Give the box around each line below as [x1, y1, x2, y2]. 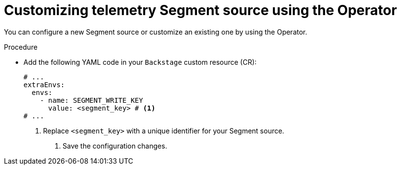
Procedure [4, 42, 38, 51]
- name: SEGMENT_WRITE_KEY [40, 96, 143, 104]
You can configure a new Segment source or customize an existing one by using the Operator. [4, 27, 308, 36]
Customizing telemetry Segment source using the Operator [4, 2, 397, 19]
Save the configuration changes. [63, 141, 167, 150]
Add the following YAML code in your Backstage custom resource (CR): [23, 57, 257, 66]
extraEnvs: [23, 80, 65, 89]
